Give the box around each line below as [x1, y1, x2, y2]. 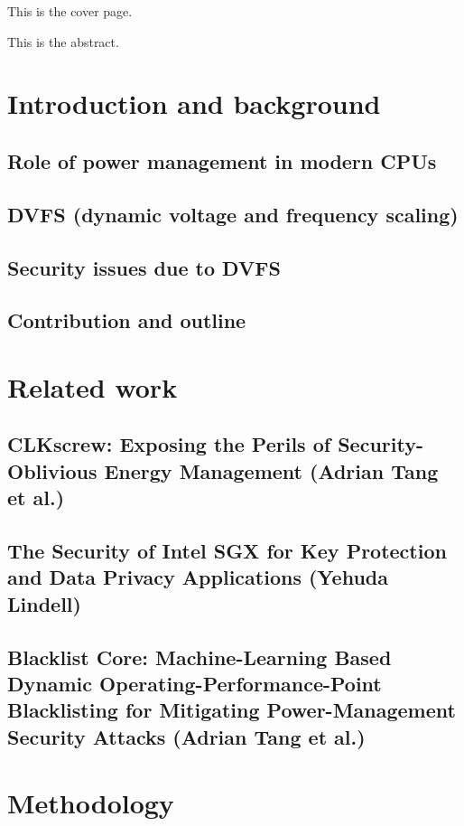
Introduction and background [7, 85, 381, 122]
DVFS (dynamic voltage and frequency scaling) [7, 200, 459, 228]
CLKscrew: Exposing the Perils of [7, 430, 331, 458]
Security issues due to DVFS [7, 253, 281, 281]
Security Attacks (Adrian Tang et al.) [7, 722, 366, 750]
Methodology [7, 784, 174, 821]
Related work [7, 368, 178, 405]
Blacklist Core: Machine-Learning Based [7, 643, 392, 671]
